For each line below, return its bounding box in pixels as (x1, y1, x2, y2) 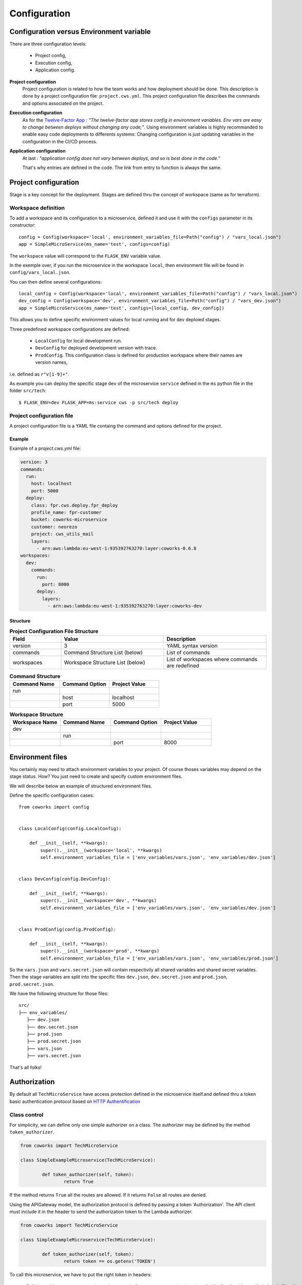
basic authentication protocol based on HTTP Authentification (9, 1098, 141, 1105)
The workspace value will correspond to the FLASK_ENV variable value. (9, 252, 161, 259)
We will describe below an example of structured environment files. (9, 783, 153, 789)
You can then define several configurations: (9, 279, 102, 285)
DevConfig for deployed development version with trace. (35, 345, 158, 351)
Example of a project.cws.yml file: (9, 445, 81, 452)
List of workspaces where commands (166, 656, 258, 663)
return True (63, 1179, 94, 1185)
